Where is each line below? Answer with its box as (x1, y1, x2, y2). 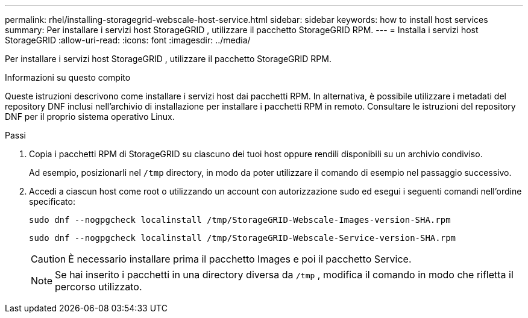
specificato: (29, 196, 75, 207)
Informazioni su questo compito (5, 72, 131, 83)
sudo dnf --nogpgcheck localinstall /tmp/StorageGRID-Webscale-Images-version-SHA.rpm (29, 215, 451, 225)
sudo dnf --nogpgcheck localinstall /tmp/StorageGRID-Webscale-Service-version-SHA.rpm (29, 233, 456, 243)
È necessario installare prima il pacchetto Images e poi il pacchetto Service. (68, 253, 412, 265)
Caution (31, 253, 66, 265)
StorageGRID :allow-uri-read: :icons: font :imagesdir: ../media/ (5, 35, 251, 45)
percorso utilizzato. (55, 281, 142, 293)
